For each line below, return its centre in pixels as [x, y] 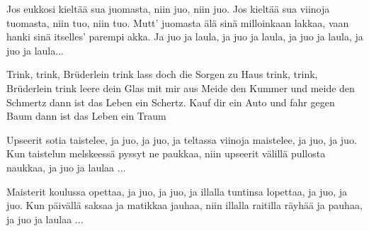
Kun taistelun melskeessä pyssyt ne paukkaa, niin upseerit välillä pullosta [166, 153]
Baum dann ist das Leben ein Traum [86, 116]
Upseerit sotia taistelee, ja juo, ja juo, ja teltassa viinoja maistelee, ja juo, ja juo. [182, 139]
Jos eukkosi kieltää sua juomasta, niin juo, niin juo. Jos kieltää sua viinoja [168, 9]
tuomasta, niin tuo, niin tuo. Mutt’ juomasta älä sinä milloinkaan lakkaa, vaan [178, 22]
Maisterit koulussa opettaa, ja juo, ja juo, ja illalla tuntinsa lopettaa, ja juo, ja [177, 191]
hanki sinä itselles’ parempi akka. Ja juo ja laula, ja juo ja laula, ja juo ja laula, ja [185, 36]
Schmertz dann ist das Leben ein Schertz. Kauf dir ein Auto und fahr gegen [171, 102]
